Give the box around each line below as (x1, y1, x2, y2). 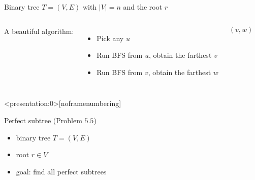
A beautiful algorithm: (4, 25, 74, 36)
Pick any (97, 32, 124, 43)
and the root (123, 2, 163, 12)
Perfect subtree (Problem (4, 115, 82, 125)
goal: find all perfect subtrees (16, 166, 107, 176)
